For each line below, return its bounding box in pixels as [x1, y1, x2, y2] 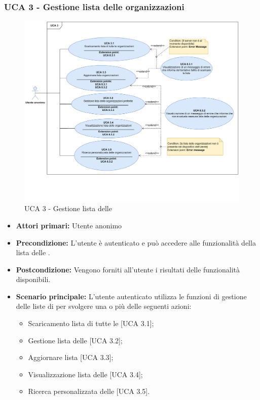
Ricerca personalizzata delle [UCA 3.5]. [28, 386, 150, 396]
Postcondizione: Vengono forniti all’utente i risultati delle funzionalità [16, 264, 240, 274]
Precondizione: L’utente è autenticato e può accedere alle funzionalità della [16, 237, 256, 248]
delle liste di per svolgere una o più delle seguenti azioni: [16, 301, 192, 311]
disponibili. [16, 274, 51, 285]
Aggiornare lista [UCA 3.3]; [28, 352, 114, 363]
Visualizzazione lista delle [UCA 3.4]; [28, 369, 143, 379]
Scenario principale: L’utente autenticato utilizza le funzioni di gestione [16, 291, 247, 301]
